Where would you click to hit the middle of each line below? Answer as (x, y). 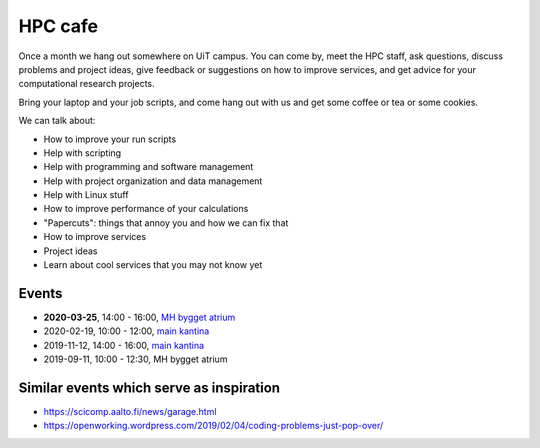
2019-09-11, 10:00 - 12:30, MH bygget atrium (135, 359)
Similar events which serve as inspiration (149, 387)
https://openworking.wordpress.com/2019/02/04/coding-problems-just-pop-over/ (213, 426)
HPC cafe (58, 26)
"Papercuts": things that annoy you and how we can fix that (166, 222)
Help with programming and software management (148, 167)
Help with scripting (82, 152)
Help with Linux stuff (86, 195)
